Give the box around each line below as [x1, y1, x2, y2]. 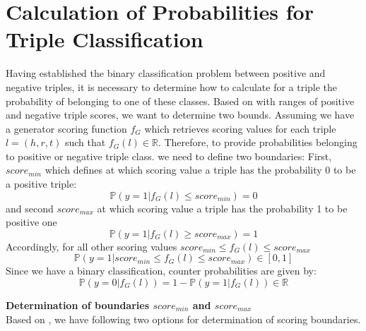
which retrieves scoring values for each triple [144, 121, 336, 136]
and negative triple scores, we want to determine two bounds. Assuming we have [6, 107, 355, 122]
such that [64, 135, 106, 150]
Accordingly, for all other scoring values [6, 239, 177, 253]
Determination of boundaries [6, 298, 149, 313]
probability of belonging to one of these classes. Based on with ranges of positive [6, 93, 355, 108]
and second [6, 200, 54, 215]
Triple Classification [6, 25, 203, 54]
